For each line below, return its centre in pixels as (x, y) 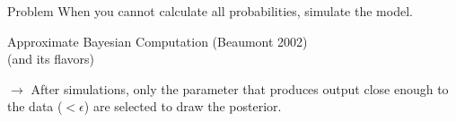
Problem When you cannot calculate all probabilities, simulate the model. (210, 11)
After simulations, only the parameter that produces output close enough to (240, 88)
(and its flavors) (51, 59)
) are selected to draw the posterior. (183, 106)
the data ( (35, 106)
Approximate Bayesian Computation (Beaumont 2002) (158, 41)
